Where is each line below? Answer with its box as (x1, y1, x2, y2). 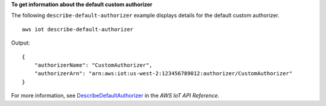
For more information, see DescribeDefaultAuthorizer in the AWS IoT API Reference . (11, 92, 220, 99)
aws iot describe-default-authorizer (22, 26, 134, 33)
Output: (11, 39, 30, 46)
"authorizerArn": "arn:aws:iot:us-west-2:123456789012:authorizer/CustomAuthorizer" (34, 70, 293, 77)
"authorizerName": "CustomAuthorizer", (34, 61, 153, 69)
